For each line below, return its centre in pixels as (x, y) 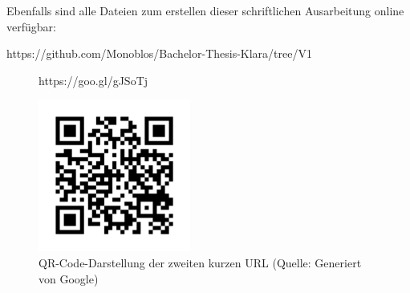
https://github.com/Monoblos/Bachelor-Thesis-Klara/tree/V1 (159, 53)
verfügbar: (31, 26)
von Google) (69, 278)
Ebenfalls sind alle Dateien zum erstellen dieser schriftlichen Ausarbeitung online (205, 10)
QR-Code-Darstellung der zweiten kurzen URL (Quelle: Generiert (200, 262)
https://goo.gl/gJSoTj (93, 80)
